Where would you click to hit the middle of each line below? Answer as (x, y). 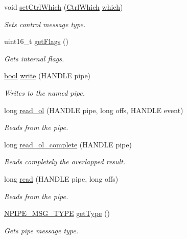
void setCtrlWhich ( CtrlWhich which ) (64, 7)
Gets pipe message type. (41, 230)
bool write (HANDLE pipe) (48, 75)
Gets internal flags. (34, 58)
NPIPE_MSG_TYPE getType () (57, 213)
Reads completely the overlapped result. (65, 161)
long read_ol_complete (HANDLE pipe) (68, 144)
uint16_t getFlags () (36, 41)
